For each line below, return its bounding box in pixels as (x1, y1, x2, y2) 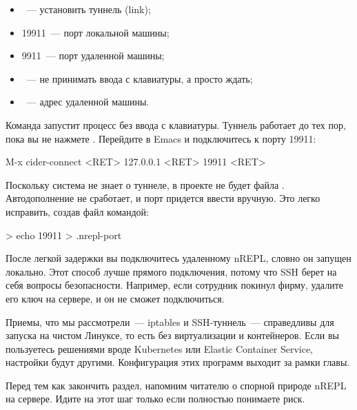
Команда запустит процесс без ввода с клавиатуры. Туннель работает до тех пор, (6, 117, 346, 132)
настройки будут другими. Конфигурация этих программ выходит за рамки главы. (6, 355, 350, 369)
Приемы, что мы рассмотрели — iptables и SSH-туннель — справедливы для (6, 314, 334, 329)
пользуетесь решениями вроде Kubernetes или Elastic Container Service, (6, 341, 314, 356)
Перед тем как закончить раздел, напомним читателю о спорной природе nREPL (6, 378, 347, 392)
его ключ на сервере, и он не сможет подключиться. (6, 291, 225, 305)
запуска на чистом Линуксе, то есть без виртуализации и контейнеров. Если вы (6, 328, 339, 342)
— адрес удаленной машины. (26, 94, 150, 109)
